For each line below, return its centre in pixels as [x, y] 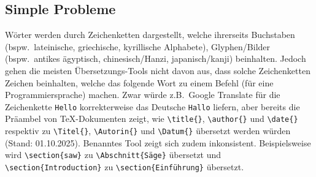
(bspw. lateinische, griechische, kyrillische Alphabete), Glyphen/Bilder [138, 46]
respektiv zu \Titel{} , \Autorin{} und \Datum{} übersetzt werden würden [148, 131]
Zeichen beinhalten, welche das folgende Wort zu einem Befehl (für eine [139, 82]
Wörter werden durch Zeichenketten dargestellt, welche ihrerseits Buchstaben [150, 35]
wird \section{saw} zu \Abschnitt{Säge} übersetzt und [113, 155]
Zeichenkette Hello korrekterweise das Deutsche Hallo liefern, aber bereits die [152, 106]
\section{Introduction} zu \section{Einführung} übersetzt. [125, 166]
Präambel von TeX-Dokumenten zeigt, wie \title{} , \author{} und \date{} [152, 119]
